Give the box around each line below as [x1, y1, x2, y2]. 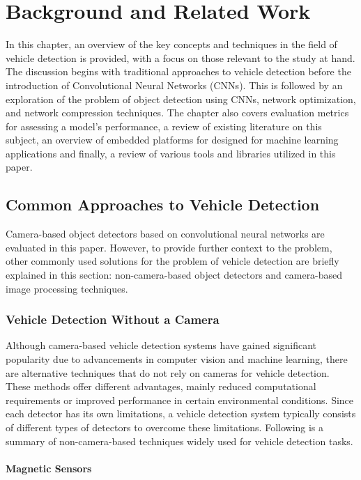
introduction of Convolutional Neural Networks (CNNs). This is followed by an [6, 77, 343, 92]
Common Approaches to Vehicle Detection [6, 194, 320, 215]
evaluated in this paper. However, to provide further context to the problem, [6, 240, 332, 254]
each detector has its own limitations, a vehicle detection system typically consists [6, 406, 356, 421]
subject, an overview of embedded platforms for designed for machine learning [6, 132, 339, 147]
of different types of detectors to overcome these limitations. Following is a [6, 420, 324, 435]
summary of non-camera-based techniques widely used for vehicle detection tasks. [6, 433, 353, 448]
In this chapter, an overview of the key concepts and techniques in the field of [6, 37, 337, 52]
